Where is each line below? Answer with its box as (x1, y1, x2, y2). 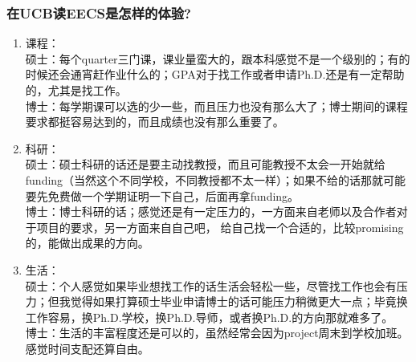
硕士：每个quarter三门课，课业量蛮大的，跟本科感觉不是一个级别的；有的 (25, 50, 410, 67)
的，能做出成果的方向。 (25, 234, 149, 251)
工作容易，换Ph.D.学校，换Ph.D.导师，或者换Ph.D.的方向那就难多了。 (25, 308, 394, 325)
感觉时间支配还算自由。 (25, 340, 149, 356)
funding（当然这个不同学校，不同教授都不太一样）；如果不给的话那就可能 (25, 171, 406, 188)
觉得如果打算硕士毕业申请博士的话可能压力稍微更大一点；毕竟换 (70, 293, 408, 310)
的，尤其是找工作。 (25, 82, 127, 98)
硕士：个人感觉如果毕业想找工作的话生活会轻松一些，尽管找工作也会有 (25, 277, 397, 294)
